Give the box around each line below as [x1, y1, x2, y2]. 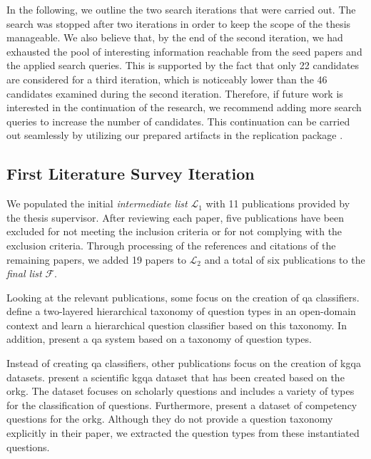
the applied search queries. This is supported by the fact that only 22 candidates [6, 58, 360, 73]
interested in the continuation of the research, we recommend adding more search [6, 100, 362, 115]
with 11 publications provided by [205, 196, 350, 211]
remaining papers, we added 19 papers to [6, 252, 186, 267]
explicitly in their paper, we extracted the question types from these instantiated [6, 426, 360, 440]
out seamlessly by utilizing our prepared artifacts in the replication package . [6, 128, 343, 143]
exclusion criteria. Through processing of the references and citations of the [6, 237, 336, 252]
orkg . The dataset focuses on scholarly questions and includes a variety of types [6, 383, 355, 398]
